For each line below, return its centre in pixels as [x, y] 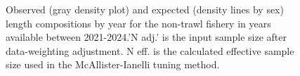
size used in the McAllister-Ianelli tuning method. [113, 64]
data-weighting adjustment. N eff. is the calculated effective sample [150, 50]
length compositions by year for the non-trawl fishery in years [138, 23]
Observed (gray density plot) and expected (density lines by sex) [145, 9]
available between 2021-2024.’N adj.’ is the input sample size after [146, 37]
